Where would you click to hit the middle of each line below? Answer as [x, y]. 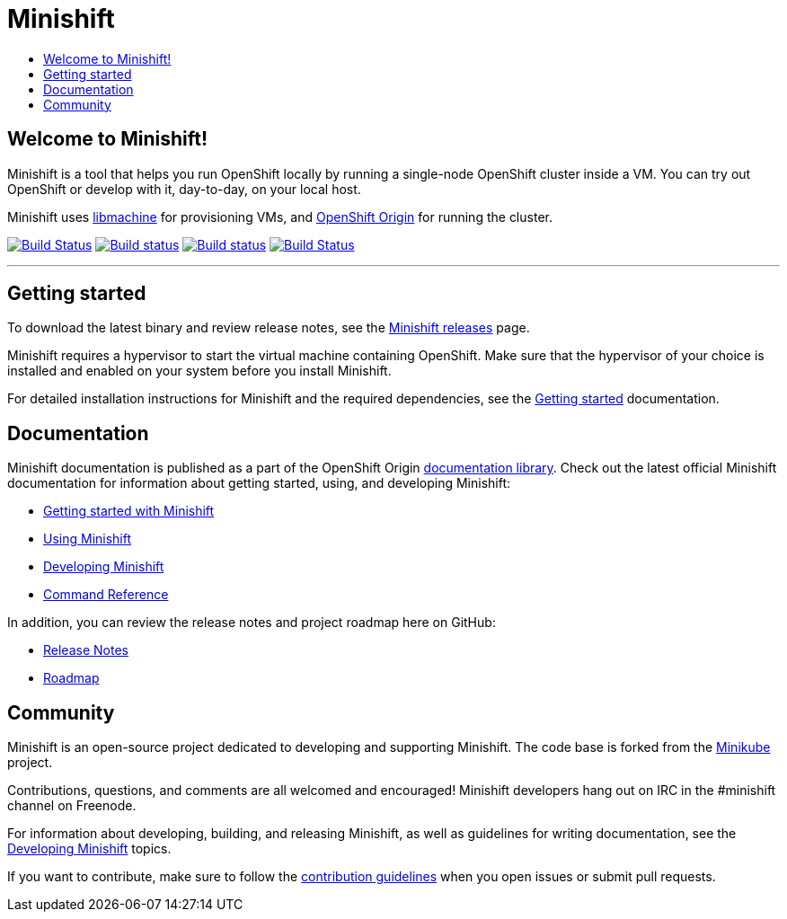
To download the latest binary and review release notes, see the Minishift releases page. [269, 328]
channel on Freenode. [72, 806]
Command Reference [106, 595]
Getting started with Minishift [129, 511]
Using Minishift [88, 539]
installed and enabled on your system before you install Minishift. [199, 371]
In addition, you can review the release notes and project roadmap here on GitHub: [252, 623]
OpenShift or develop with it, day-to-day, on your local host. [184, 189]
